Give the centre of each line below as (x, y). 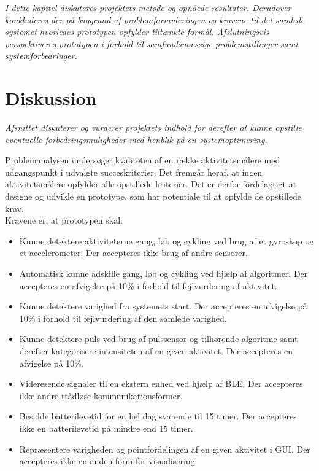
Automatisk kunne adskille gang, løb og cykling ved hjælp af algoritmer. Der (163, 274)
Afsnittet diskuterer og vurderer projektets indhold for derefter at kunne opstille (154, 127)
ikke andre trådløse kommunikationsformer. (101, 395)
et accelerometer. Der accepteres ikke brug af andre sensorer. (133, 253)
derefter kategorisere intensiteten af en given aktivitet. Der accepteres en (156, 351)
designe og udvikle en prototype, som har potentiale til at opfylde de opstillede (153, 196)
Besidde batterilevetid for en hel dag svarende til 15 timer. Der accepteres (158, 416)
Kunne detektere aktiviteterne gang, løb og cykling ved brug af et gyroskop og (167, 240)
